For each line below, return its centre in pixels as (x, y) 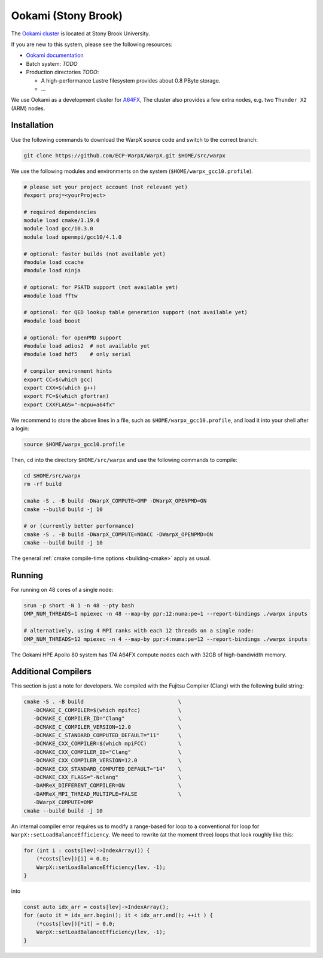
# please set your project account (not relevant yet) (106, 187)
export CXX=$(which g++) (60, 388)
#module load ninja (52, 270)
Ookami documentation (55, 55)
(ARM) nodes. (28, 108)
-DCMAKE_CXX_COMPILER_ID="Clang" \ (107, 752)
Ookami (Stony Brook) (67, 16)
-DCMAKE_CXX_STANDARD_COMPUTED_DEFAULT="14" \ (107, 769)
